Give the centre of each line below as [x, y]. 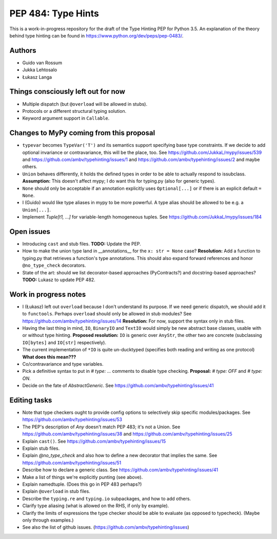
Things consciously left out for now [67, 92]
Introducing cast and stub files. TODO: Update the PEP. [82, 244]
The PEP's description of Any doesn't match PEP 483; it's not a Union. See [101, 427]
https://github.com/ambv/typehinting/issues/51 [72, 463]
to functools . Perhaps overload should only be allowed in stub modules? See [107, 314]
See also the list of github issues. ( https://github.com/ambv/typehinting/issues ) [106, 527]
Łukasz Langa [37, 77]
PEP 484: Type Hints [54, 13]
